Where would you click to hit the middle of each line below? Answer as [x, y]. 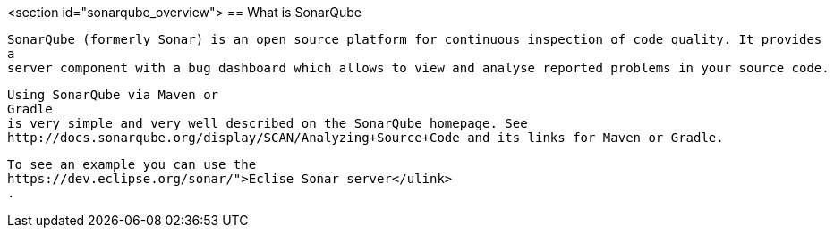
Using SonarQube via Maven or [113, 95]
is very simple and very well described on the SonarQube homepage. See [268, 123]
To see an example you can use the [132, 164]
